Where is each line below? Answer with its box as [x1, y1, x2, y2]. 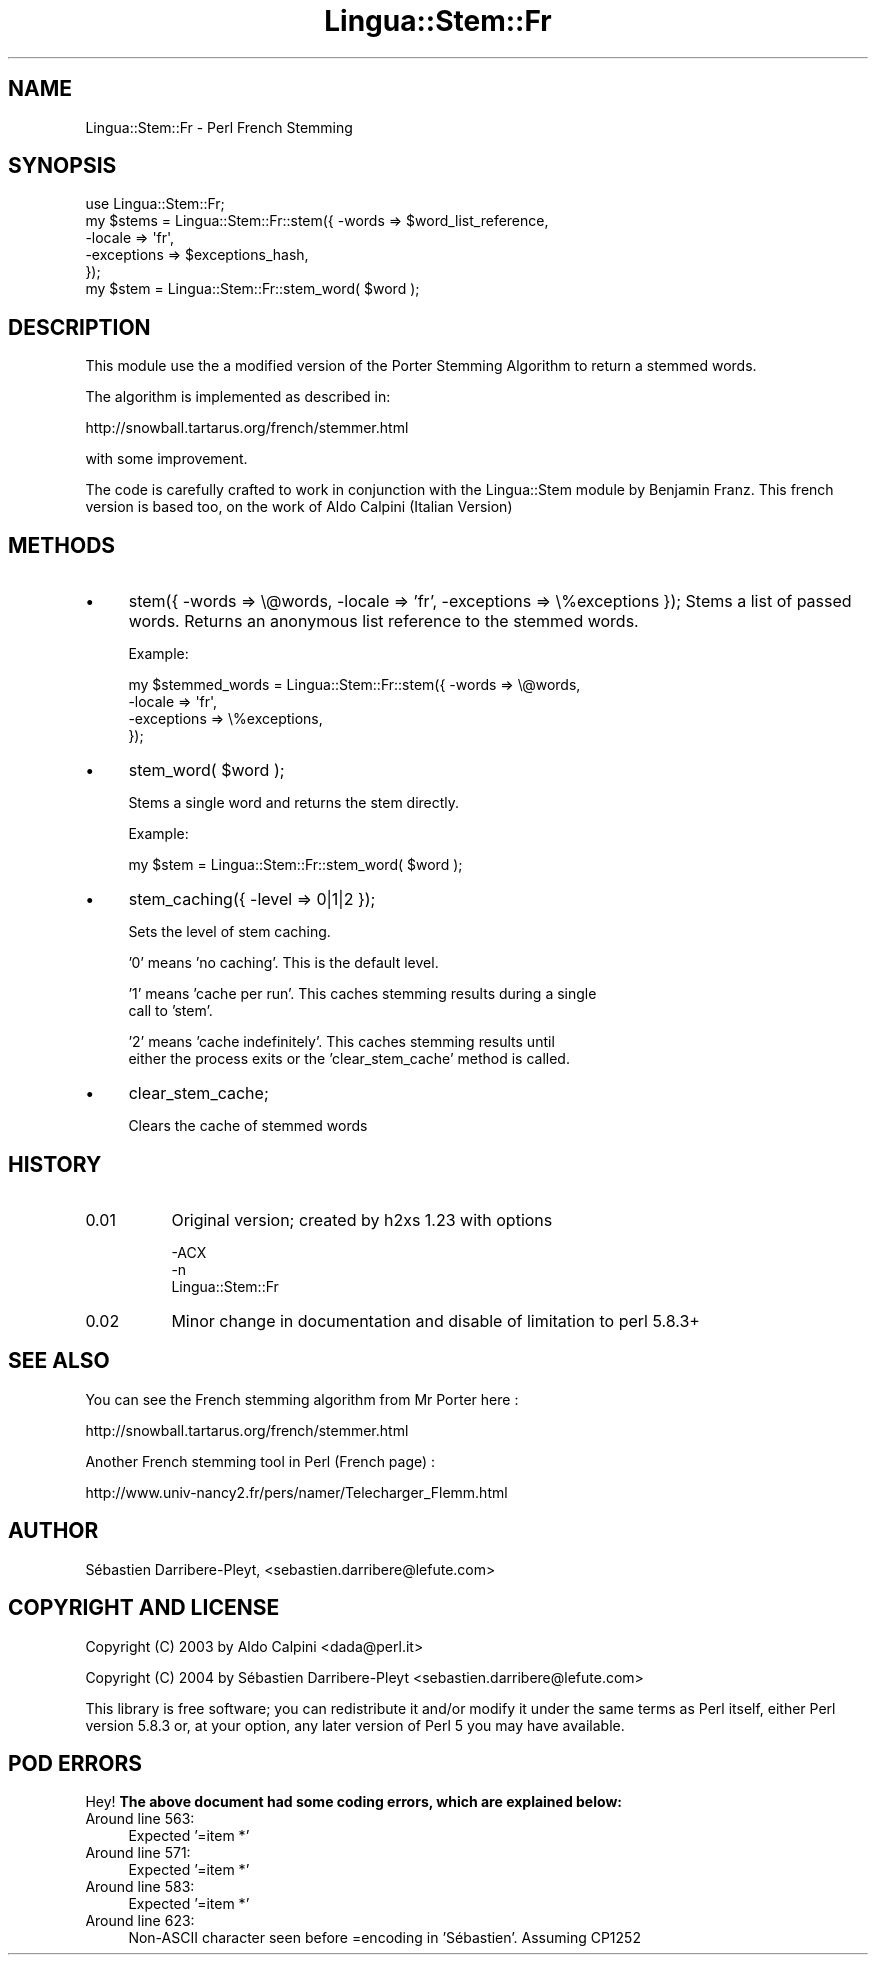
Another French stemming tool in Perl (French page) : [85, 1452, 436, 1470]
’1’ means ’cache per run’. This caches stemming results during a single [128, 985, 597, 1003]
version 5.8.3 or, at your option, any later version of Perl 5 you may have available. [85, 1716, 625, 1734]
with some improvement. [85, 450, 248, 468]
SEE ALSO [8, 1348, 110, 1374]
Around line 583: [85, 1878, 195, 1896]
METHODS [8, 532, 116, 558]
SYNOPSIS [8, 153, 117, 179]
